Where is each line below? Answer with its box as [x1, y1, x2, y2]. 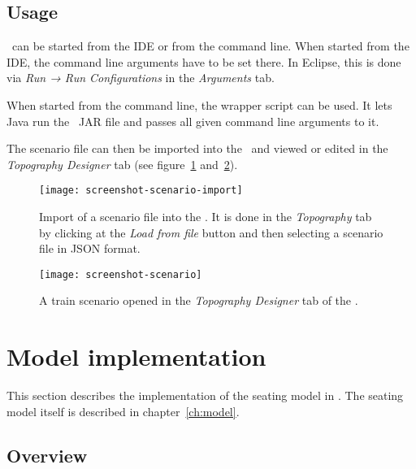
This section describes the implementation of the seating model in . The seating [6, 387, 404, 404]
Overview [6, 442, 88, 467]
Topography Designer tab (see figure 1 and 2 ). [6, 155, 238, 172]
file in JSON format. [39, 240, 141, 257]
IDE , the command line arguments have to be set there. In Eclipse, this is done [6, 53, 401, 70]
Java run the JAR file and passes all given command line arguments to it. [6, 112, 379, 129]
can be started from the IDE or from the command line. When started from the [11, 37, 409, 54]
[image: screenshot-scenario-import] [39, 185, 243, 197]
